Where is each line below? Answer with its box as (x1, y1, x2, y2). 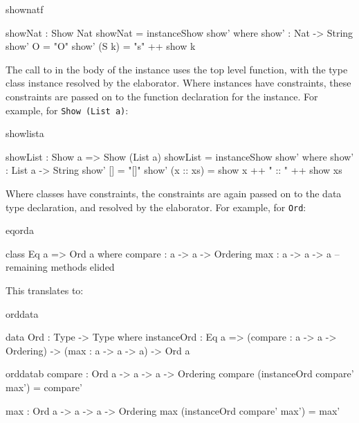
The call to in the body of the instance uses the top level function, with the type (6, 62, 348, 76)
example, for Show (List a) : (6, 102, 129, 117)
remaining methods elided (6, 260, 115, 274)
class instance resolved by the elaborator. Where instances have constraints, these (6, 75, 351, 90)
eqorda (6, 223, 34, 237)
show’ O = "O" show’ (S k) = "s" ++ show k (6, 39, 196, 53)
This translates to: (6, 283, 84, 298)
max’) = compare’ (6, 380, 82, 394)
